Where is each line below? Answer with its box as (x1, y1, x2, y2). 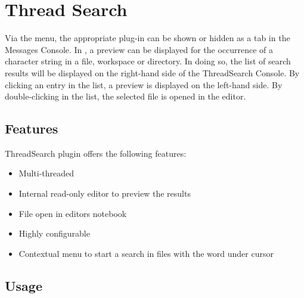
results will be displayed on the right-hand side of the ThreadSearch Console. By (5, 66, 300, 79)
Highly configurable (18, 227, 90, 240)
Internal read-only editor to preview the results (18, 187, 191, 200)
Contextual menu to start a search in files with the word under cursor (18, 247, 274, 259)
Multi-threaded (18, 167, 75, 179)
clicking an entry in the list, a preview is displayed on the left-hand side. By (5, 78, 283, 91)
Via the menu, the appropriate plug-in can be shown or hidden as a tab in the (5, 32, 290, 44)
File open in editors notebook (18, 207, 127, 219)
